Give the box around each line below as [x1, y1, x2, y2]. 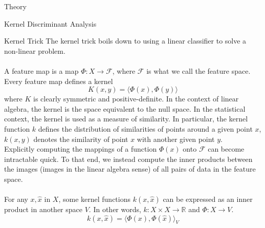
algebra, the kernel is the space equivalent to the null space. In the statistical [4, 103, 246, 114]
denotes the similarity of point [33, 133, 128, 144]
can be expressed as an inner [163, 194, 253, 204]
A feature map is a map [4, 65, 79, 76]
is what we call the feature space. [146, 65, 251, 76]
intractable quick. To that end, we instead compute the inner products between [4, 153, 253, 164]
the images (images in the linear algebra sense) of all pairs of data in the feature [4, 163, 256, 174]
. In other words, [89, 204, 141, 215]
